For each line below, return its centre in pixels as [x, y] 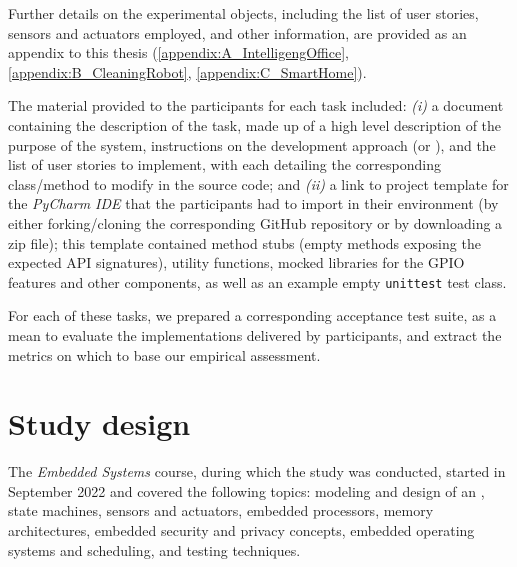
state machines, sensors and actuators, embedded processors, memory [221, 510]
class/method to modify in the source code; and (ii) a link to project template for [258, 183]
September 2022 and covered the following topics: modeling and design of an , [246, 490]
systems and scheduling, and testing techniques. [154, 549]
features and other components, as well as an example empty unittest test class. [257, 281]
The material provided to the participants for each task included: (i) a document [256, 105]
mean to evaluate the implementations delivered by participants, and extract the [255, 334]
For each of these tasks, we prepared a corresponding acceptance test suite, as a [252, 315]
